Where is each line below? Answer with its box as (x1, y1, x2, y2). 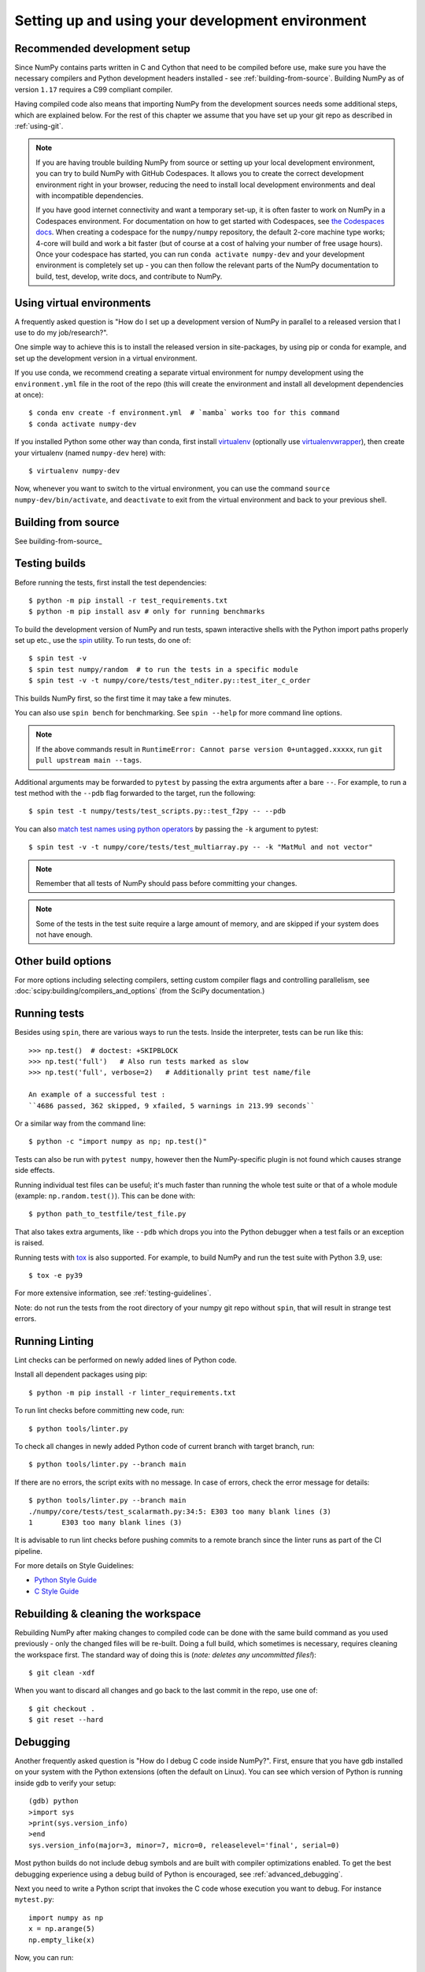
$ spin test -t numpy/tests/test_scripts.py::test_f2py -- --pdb (28, 807, 286, 816)
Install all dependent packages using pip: (14, 1369, 148, 1380)
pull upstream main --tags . (35, 756, 142, 765)
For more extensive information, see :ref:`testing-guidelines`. (14, 1288, 212, 1298)
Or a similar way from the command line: (14, 1119, 146, 1128)
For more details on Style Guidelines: (14, 1561, 134, 1571)
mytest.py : (14, 1895, 54, 1904)
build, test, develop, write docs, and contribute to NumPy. (35, 271, 223, 281)
